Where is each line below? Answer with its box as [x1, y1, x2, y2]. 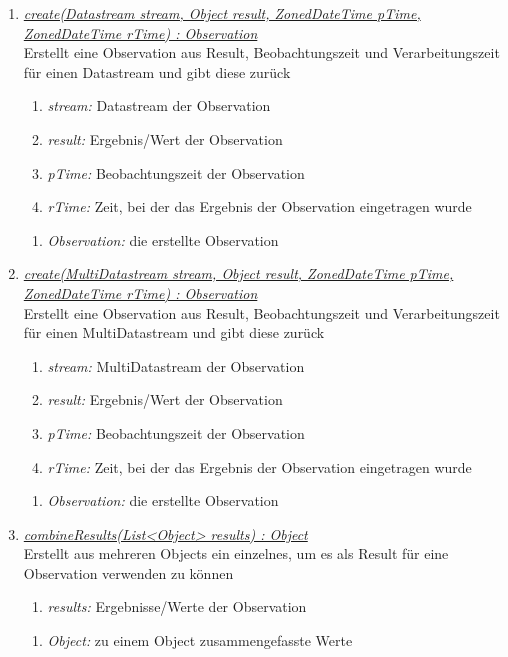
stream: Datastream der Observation [47, 95, 271, 116]
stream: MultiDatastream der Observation [47, 355, 305, 376]
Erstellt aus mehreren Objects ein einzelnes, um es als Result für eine [23, 543, 449, 564]
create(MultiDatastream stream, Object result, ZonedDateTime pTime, [23, 263, 454, 284]
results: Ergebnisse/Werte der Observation [47, 596, 307, 617]
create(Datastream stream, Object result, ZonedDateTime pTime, [23, 3, 421, 23]
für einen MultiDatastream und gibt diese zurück [23, 322, 325, 343]
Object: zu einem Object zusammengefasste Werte [47, 630, 353, 651]
